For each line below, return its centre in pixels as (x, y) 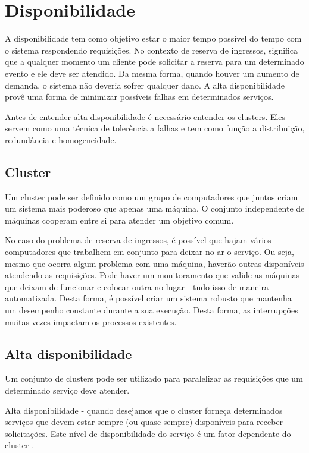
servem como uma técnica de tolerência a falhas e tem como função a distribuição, (155, 128)
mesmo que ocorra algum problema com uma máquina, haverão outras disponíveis (154, 263)
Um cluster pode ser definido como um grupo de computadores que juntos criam (152, 196)
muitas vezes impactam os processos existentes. (91, 321)
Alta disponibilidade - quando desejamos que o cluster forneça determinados (144, 410)
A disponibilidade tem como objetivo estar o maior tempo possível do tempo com (153, 38)
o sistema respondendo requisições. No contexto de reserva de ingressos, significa (152, 50)
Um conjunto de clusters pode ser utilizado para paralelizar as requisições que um (154, 378)
